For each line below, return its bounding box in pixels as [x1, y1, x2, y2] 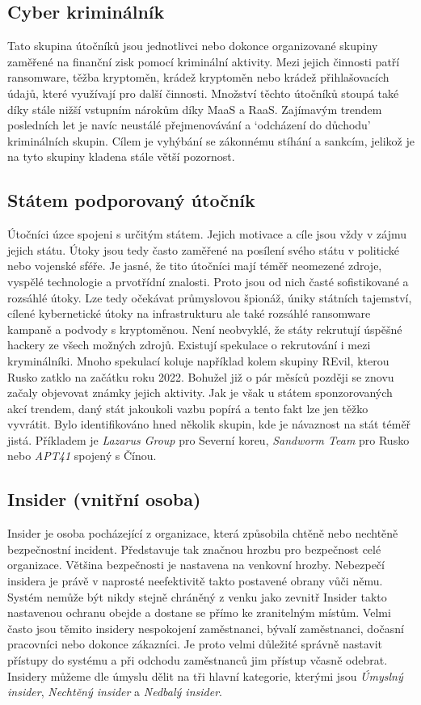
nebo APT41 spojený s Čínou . [7, 447, 157, 464]
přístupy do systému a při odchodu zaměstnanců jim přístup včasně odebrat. [7, 652, 388, 669]
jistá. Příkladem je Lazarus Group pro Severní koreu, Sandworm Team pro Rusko [7, 431, 410, 448]
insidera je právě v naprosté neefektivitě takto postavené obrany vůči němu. [7, 572, 383, 589]
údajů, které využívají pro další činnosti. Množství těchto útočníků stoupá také [7, 84, 399, 101]
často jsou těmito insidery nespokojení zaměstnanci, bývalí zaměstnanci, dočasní [7, 619, 404, 636]
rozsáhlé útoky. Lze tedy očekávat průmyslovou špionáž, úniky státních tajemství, [7, 289, 412, 306]
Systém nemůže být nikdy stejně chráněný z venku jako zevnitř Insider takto [7, 588, 387, 605]
